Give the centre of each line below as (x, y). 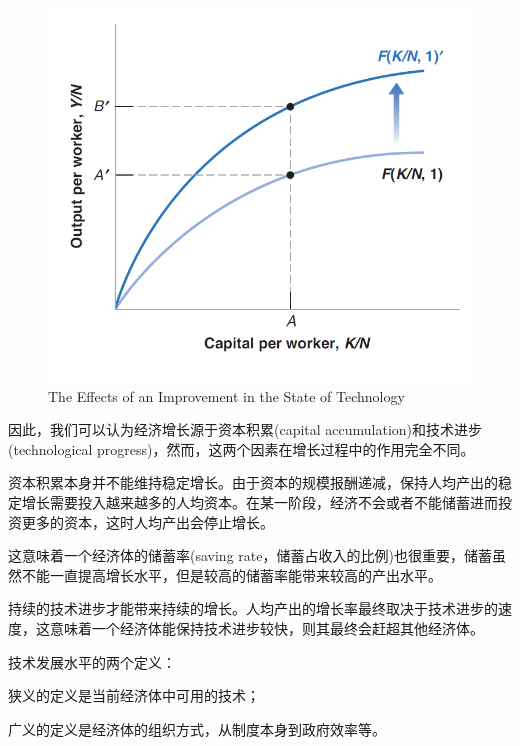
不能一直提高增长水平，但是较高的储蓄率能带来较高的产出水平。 (231, 574)
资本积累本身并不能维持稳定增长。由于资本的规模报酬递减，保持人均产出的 (253, 482)
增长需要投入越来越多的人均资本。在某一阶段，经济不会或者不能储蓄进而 (259, 502)
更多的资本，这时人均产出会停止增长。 (147, 521)
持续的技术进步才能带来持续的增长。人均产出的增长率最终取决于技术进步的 (253, 608)
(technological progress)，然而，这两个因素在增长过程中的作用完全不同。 (241, 448)
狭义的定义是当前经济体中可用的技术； (134, 695)
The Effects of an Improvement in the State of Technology (226, 395)
